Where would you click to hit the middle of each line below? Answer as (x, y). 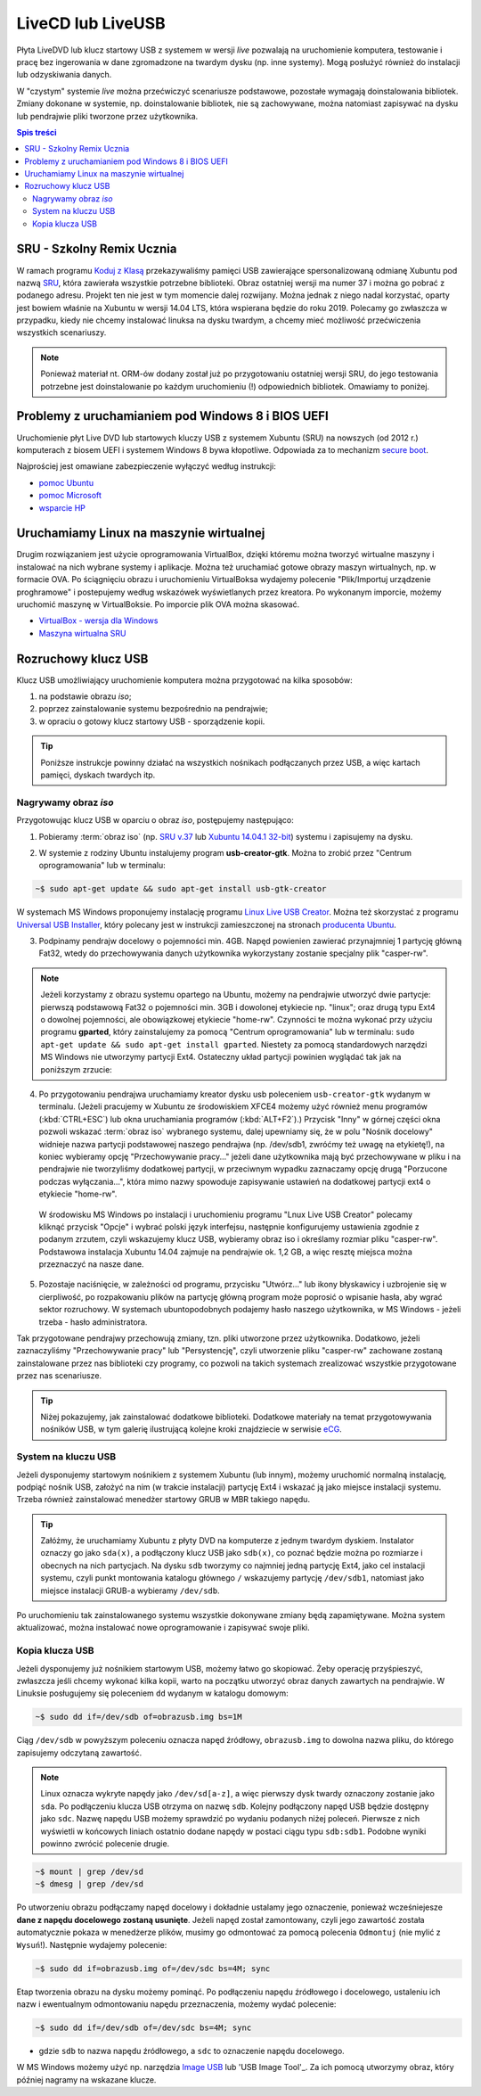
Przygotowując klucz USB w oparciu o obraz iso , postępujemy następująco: (155, 820)
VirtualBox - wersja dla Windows (98, 621)
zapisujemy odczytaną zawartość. (79, 1753)
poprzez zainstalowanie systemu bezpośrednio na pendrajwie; (154, 709)
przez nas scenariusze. (59, 1376)
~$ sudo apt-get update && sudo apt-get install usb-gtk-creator (181, 889)
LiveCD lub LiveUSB (91, 23)
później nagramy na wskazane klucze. (86, 2080)
